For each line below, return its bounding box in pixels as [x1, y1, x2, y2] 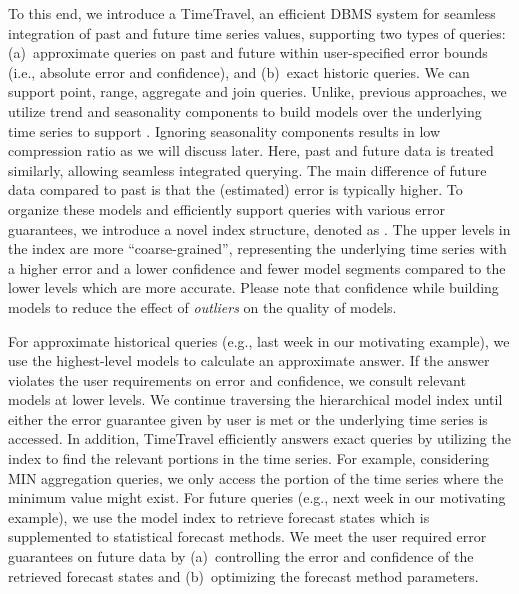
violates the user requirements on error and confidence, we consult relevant [8, 369, 466, 390]
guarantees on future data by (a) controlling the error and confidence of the [8, 546, 474, 567]
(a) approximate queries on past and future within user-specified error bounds [8, 42, 488, 63]
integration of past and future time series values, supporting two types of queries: [8, 22, 506, 43]
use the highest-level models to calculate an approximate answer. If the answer [8, 350, 490, 371]
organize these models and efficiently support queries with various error [8, 198, 445, 219]
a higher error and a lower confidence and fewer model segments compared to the [8, 257, 506, 278]
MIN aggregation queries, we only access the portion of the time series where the [8, 467, 504, 488]
